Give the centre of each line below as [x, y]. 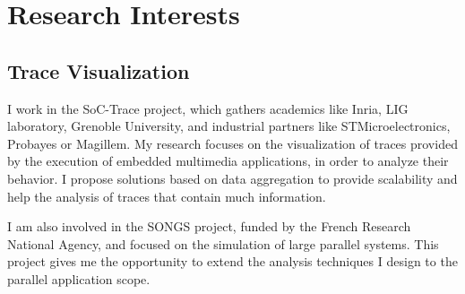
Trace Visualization [99, 70]
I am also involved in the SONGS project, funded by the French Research [209, 226]
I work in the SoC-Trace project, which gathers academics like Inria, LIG [208, 108]
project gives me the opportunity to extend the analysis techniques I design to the [232, 261]
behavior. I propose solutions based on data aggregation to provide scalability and [232, 178]
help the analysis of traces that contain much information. [167, 196]
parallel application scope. [79, 278]
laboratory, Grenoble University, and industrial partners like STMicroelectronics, [229, 126]
